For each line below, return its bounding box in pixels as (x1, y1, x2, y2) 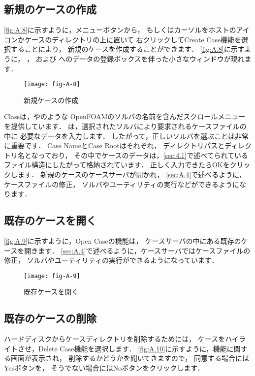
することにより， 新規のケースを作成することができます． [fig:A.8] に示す (10, 44, 245, 54)
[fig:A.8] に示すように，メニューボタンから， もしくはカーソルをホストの (4, 25, 236, 35)
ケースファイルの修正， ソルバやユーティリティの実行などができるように (4, 179, 239, 189)
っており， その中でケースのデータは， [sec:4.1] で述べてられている (38, 150, 249, 160)
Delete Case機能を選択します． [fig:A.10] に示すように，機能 (38, 343, 227, 353)
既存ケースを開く (24, 286, 79, 297)
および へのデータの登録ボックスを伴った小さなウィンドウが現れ (35, 53, 245, 63)
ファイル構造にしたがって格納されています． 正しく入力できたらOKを (4, 159, 230, 170)
